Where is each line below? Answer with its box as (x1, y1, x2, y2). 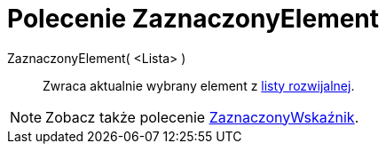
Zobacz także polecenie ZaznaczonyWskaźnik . (45, 107, 359, 126)
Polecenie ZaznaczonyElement (7, 4, 380, 34)
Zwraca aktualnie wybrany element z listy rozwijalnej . (43, 77, 355, 93)
